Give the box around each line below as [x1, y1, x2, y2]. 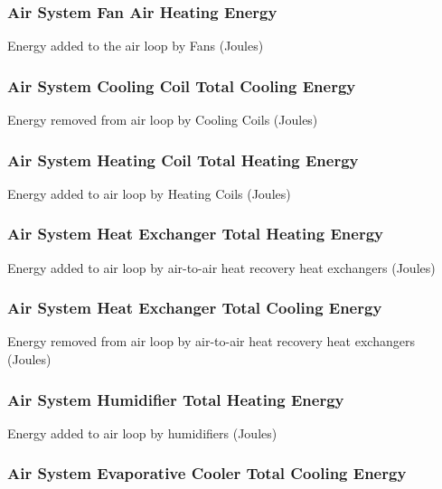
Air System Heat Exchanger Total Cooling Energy [7, 296, 382, 319]
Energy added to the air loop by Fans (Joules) [7, 36, 264, 55]
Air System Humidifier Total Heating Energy [7, 388, 344, 410]
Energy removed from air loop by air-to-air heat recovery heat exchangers [7, 332, 415, 351]
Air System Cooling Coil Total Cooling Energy [7, 74, 356, 97]
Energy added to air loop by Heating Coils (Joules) [7, 183, 291, 202]
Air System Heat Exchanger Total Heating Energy [7, 222, 383, 245]
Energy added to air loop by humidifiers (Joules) [7, 423, 277, 442]
